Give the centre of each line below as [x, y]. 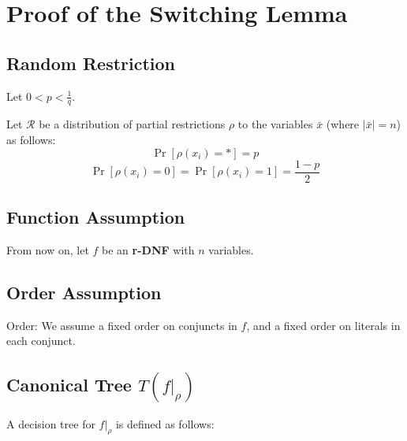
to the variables [275, 124]
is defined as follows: [165, 423]
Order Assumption [84, 292]
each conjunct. [41, 341]
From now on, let [48, 249]
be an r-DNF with [148, 249]
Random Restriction [91, 63]
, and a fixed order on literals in [323, 325]
